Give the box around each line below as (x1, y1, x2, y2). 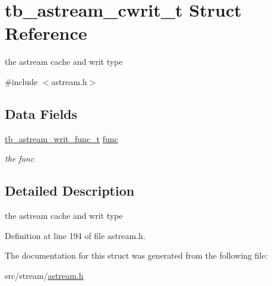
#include (5, 75, 38, 87)
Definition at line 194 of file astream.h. (5, 229, 146, 241)
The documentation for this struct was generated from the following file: (5, 249, 268, 262)
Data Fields (5, 104, 78, 122)
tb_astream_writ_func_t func (5, 132, 118, 144)
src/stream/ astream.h (5, 269, 84, 281)
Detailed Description (5, 181, 135, 200)
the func (5, 152, 34, 165)
